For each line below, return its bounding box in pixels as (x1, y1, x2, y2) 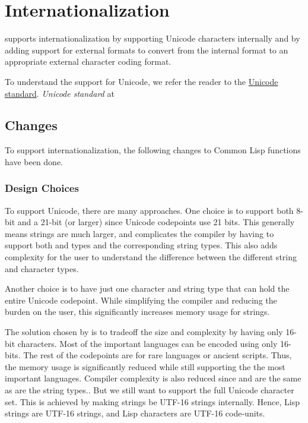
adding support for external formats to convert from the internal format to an (5, 43, 288, 56)
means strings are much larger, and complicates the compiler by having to (5, 227, 274, 239)
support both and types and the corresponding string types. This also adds (5, 239, 278, 251)
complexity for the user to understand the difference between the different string (5, 251, 297, 263)
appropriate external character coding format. (5, 55, 172, 68)
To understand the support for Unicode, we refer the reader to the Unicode (5, 75, 278, 87)
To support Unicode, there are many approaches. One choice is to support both (5, 204, 294, 216)
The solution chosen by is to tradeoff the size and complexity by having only (5, 326, 283, 338)
